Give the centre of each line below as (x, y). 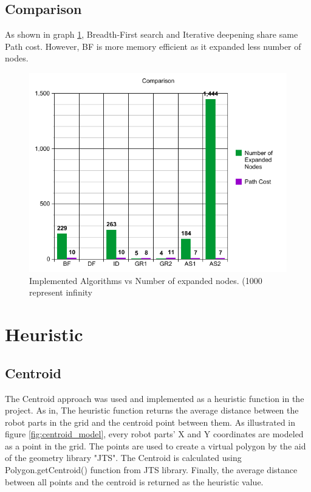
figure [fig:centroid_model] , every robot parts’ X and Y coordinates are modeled (154, 434)
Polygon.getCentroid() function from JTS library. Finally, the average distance (151, 470)
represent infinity (61, 292)
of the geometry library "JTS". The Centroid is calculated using (123, 458)
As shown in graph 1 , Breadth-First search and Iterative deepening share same (152, 34)
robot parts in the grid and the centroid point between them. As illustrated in (150, 422)
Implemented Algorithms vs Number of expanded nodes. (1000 (146, 280)
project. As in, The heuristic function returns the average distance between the (152, 410)
